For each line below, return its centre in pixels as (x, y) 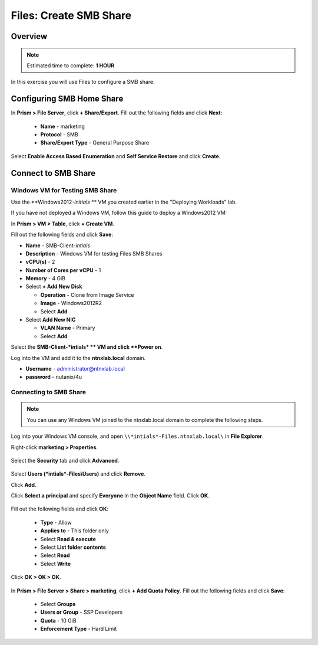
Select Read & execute (68, 539)
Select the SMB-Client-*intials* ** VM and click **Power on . (87, 347)
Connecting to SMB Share (49, 392)
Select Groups (58, 604)
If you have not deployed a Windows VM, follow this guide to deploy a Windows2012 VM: (119, 213)
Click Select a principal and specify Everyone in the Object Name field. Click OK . (110, 496)
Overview (29, 36)
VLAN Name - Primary (68, 328)
